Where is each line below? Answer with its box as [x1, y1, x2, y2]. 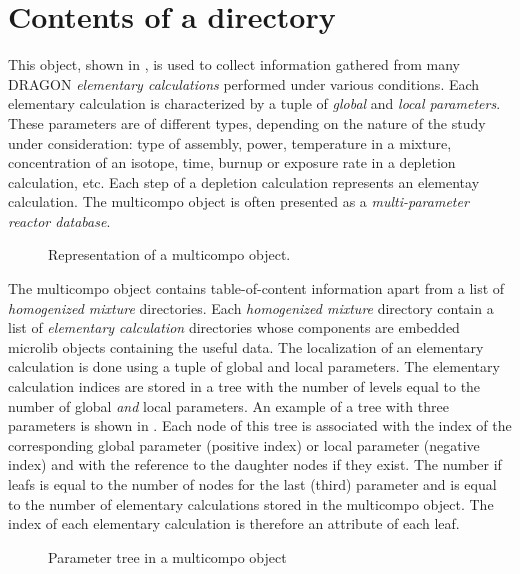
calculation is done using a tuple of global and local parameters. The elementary [8, 356, 500, 377]
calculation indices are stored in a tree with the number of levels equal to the [8, 376, 481, 397]
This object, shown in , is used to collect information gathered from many [8, 54, 460, 75]
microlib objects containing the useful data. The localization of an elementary [8, 336, 484, 357]
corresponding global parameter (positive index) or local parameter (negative [8, 434, 480, 455]
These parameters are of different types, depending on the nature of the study [8, 112, 486, 133]
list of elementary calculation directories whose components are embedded [8, 317, 460, 338]
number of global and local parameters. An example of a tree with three [8, 395, 449, 416]
